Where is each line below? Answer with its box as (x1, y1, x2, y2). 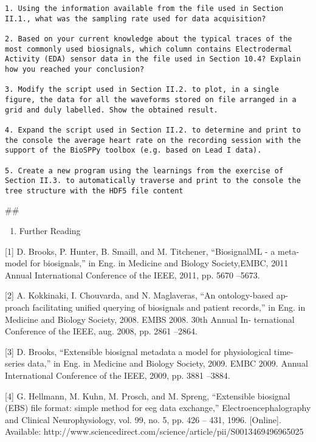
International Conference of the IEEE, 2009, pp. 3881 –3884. (5, 369, 230, 381)
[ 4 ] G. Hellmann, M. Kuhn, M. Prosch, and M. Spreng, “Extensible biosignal (5, 389, 290, 402)
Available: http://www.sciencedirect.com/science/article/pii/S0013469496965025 (5, 425, 304, 438)
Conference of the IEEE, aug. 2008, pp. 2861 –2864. (5, 325, 197, 337)
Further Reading (19, 224, 81, 237)
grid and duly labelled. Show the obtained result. (5, 105, 218, 114)
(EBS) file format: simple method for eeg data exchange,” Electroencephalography (5, 401, 311, 414)
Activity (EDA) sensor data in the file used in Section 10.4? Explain (5, 55, 301, 64)
